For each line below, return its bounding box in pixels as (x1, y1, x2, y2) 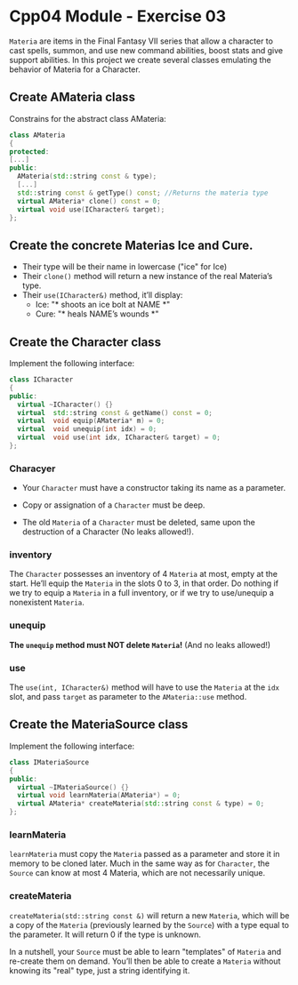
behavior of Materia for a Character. (9, 64, 141, 75)
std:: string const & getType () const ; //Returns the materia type (17, 188, 269, 197)
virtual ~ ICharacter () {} (17, 400, 114, 409)
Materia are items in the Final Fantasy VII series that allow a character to (9, 36, 274, 46)
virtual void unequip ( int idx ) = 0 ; (17, 425, 157, 434)
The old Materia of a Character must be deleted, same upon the (21, 517, 255, 528)
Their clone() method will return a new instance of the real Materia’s (21, 271, 273, 282)
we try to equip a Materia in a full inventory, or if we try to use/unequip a (9, 588, 274, 598)
